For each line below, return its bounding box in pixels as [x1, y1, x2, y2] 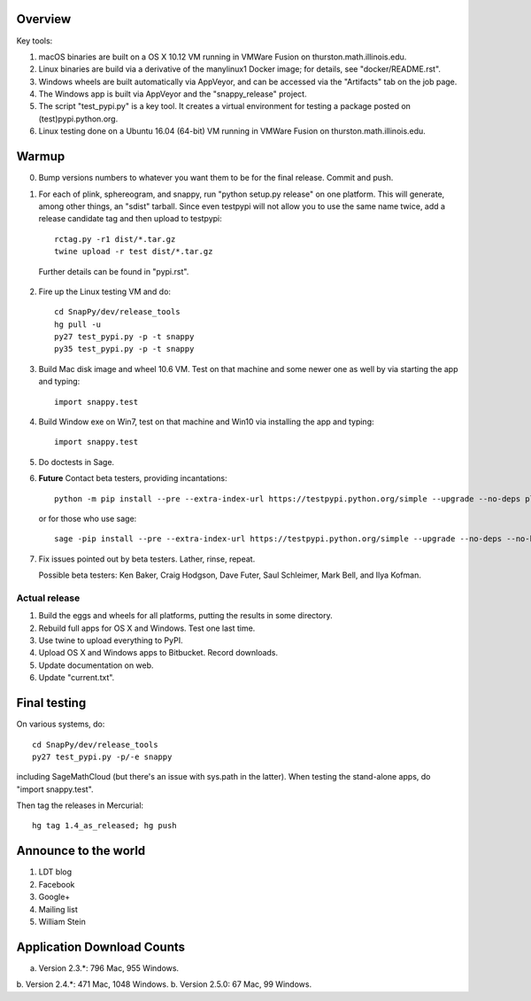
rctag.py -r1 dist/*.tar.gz [54, 234, 176, 244]
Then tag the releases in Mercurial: [16, 800, 144, 811]
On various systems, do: [16, 718, 105, 730]
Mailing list [38, 904, 79, 914]
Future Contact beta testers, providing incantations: [38, 473, 227, 484]
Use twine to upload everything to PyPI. [38, 635, 183, 646]
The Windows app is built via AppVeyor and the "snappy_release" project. [38, 89, 307, 99]
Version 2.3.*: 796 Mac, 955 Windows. [38, 962, 180, 974]
